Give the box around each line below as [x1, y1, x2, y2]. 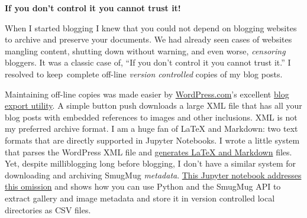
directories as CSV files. [5, 203, 91, 216]
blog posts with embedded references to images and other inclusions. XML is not [5, 110, 298, 123]
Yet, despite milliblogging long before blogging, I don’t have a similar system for [5, 157, 296, 170]
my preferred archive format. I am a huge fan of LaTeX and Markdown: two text [5, 122, 298, 135]
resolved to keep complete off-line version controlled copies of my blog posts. [5, 67, 283, 80]
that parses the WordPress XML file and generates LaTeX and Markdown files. [5, 145, 292, 158]
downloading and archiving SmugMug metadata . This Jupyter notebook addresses [5, 168, 302, 181]
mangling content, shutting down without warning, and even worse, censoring [5, 44, 286, 57]
